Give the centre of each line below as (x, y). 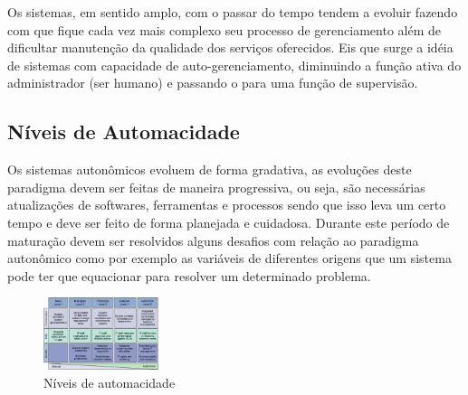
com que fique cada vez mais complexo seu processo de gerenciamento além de (224, 29)
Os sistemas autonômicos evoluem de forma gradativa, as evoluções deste (210, 169)
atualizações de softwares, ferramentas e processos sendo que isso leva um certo (227, 205)
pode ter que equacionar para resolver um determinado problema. (189, 275)
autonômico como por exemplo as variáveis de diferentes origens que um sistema (229, 258)
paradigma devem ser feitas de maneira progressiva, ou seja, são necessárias (216, 187)
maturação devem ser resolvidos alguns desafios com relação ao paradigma (213, 240)
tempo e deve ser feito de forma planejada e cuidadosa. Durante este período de (229, 222)
